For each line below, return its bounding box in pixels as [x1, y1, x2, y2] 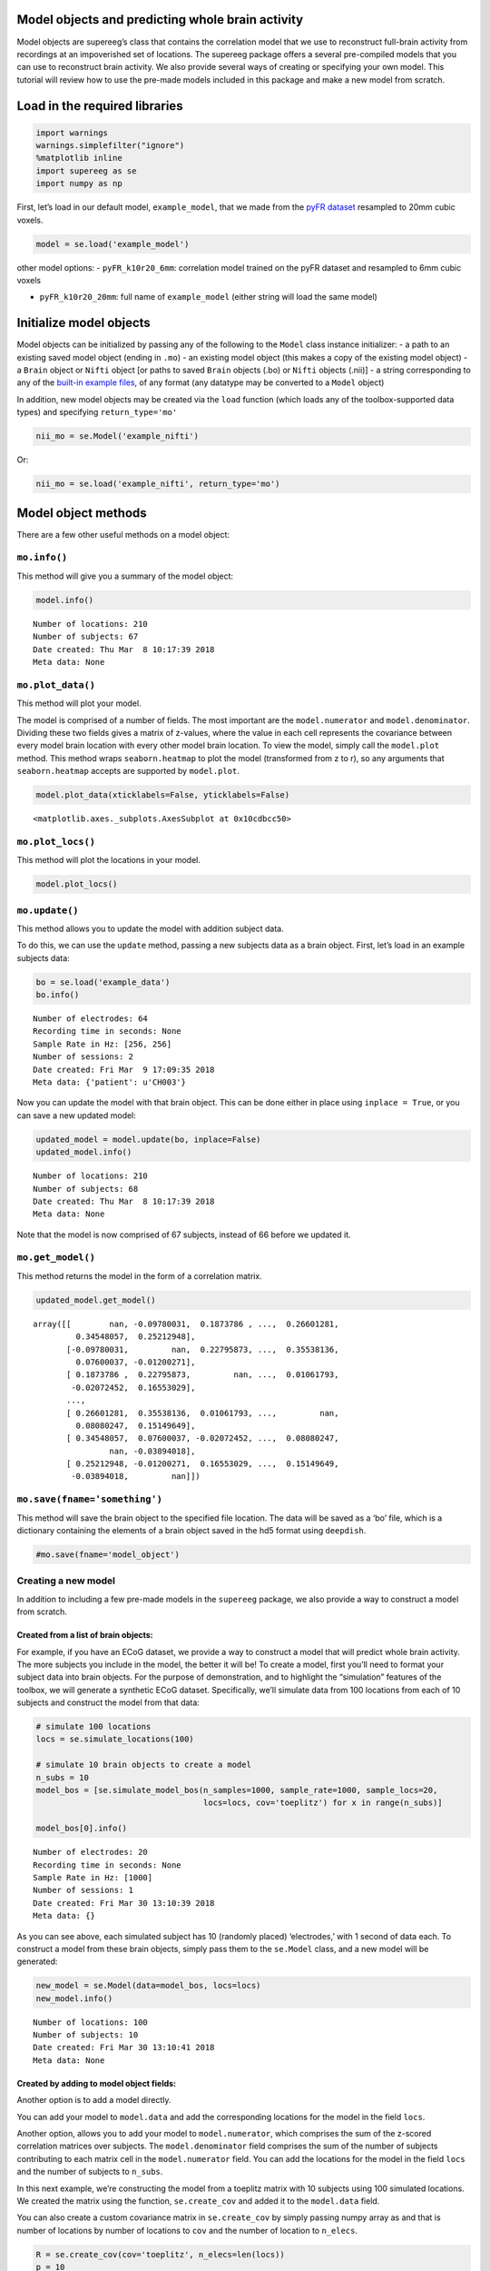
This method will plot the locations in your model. [16, 855, 201, 866]
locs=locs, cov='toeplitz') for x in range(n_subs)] [202, 1798, 444, 1808]
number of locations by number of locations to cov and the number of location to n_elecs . [16, 2225, 358, 2236]
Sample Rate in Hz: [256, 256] [33, 1038, 172, 1049]
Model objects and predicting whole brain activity [16, 12, 304, 27]
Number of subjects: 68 [33, 1184, 139, 1194]
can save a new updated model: [16, 1109, 136, 1121]
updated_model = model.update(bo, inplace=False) [35, 1134, 261, 1145]
